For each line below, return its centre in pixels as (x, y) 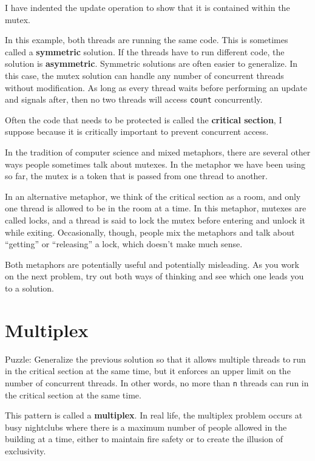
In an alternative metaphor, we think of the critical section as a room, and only (153, 196)
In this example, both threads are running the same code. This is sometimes (147, 40)
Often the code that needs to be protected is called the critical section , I (144, 119)
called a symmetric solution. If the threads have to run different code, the (145, 51)
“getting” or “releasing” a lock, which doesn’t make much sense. (124, 244)
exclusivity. (25, 450)
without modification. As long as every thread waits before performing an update (156, 87)
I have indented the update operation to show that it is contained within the (147, 7)
